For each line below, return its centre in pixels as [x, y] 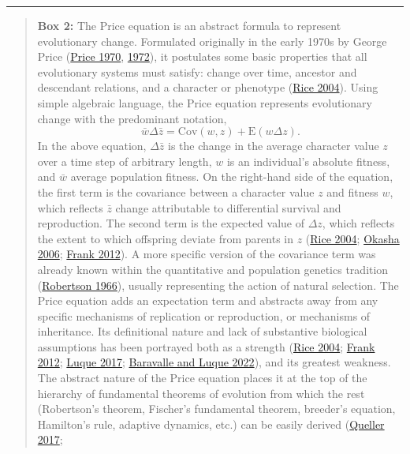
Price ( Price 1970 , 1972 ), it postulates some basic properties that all [202, 56]
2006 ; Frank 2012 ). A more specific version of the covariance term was [207, 254]
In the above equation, [92, 146]
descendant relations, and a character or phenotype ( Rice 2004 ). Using [208, 87]
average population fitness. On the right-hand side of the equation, [232, 176]
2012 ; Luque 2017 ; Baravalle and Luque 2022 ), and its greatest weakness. [214, 362]
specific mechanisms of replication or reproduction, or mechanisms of [204, 315]
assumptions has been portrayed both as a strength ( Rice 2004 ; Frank [206, 346]
